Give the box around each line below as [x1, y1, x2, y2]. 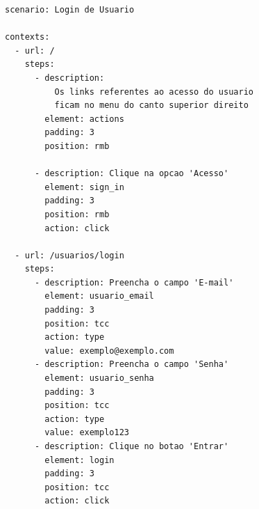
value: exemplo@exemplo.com [44, 345, 174, 356]
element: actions [44, 113, 124, 124]
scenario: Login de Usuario [5, 5, 135, 15]
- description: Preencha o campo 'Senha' [34, 359, 229, 370]
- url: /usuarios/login [15, 250, 124, 260]
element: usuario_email [44, 291, 154, 302]
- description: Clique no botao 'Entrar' [34, 441, 229, 451]
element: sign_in [44, 182, 124, 192]
